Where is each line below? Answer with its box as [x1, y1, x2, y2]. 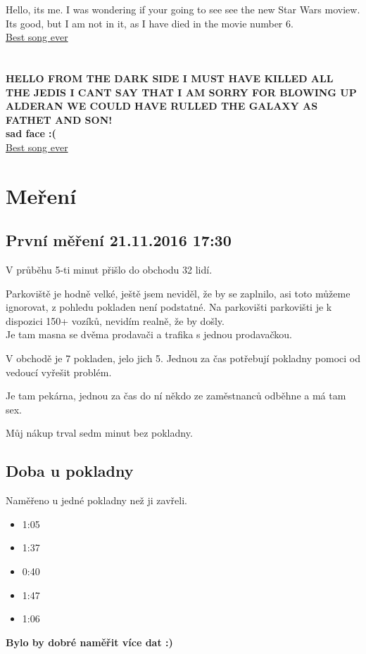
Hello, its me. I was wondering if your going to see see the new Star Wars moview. [6, 2, 360, 16]
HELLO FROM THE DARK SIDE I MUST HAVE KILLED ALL [6, 70, 334, 85]
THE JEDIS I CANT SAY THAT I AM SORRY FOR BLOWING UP [6, 84, 357, 99]
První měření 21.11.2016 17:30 [6, 229, 232, 251]
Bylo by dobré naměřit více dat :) [6, 634, 173, 649]
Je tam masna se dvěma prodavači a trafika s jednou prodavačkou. [6, 327, 292, 342]
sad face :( [6, 126, 56, 141]
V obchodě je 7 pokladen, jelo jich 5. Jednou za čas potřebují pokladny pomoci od [6, 351, 360, 366]
